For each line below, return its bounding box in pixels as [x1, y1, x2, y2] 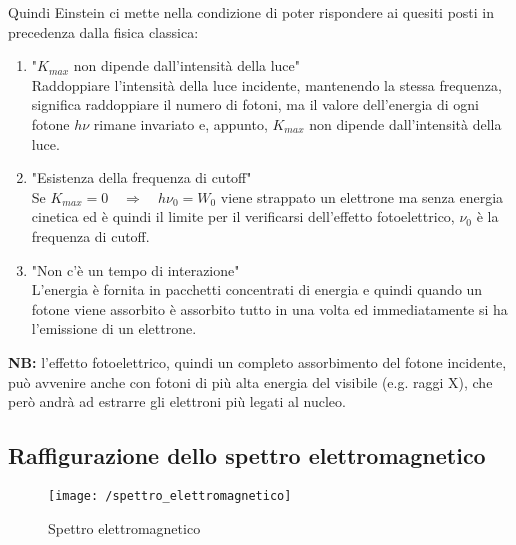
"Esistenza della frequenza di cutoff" [31, 167, 252, 188]
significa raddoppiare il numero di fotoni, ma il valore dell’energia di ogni [31, 94, 479, 115]
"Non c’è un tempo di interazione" [31, 259, 240, 280]
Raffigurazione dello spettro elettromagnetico [8, 440, 486, 471]
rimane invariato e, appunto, [93, 113, 268, 134]
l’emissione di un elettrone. [31, 318, 197, 339]
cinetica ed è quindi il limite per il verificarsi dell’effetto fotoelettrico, [31, 206, 455, 227]
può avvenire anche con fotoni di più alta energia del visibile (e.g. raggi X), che [8, 371, 493, 392]
